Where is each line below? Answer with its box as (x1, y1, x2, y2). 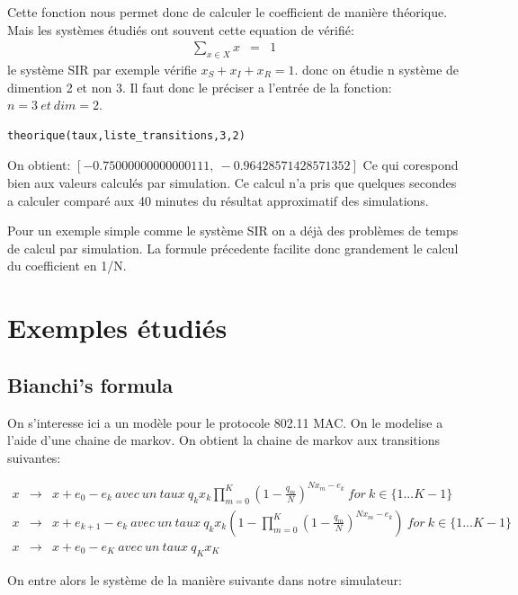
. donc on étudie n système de (294, 60, 460, 79)
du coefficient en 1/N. (7, 256, 127, 275)
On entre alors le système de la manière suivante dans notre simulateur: (7, 570, 402, 589)
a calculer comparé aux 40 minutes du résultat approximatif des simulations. (7, 191, 429, 209)
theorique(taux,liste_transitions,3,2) (7, 129, 246, 142)
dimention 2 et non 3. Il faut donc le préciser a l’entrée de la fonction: (7, 77, 392, 96)
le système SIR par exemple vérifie (7, 60, 197, 79)
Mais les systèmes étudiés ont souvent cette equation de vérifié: (7, 20, 354, 39)
